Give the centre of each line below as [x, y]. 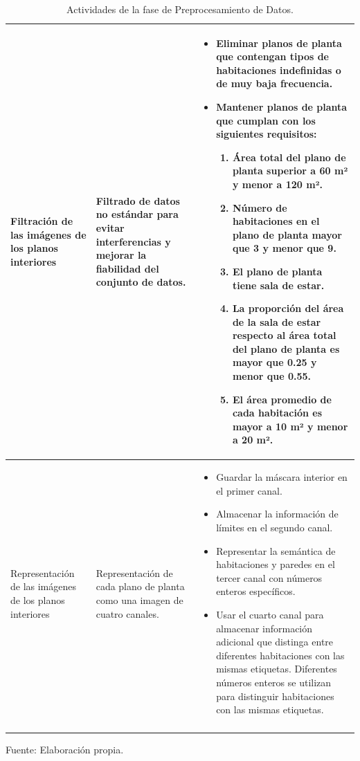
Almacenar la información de [277, 514]
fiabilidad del [127, 268]
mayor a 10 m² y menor [290, 426]
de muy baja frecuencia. [274, 83]
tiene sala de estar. [278, 285]
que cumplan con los [266, 120]
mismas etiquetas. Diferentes [277, 669]
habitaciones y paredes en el [276, 564]
